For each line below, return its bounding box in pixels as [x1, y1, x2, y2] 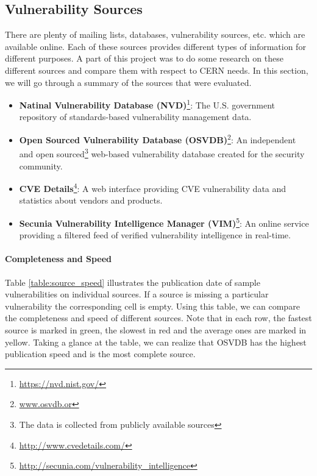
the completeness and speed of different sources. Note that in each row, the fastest [5, 311, 312, 324]
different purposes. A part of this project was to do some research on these [5, 52, 283, 65]
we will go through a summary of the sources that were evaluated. [5, 76, 252, 88]
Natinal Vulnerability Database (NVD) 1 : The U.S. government [19, 97, 276, 111]
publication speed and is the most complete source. [5, 347, 196, 360]
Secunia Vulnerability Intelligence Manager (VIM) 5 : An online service [19, 215, 309, 229]
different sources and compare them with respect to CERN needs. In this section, [5, 63, 308, 76]
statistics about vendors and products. [19, 194, 163, 207]
